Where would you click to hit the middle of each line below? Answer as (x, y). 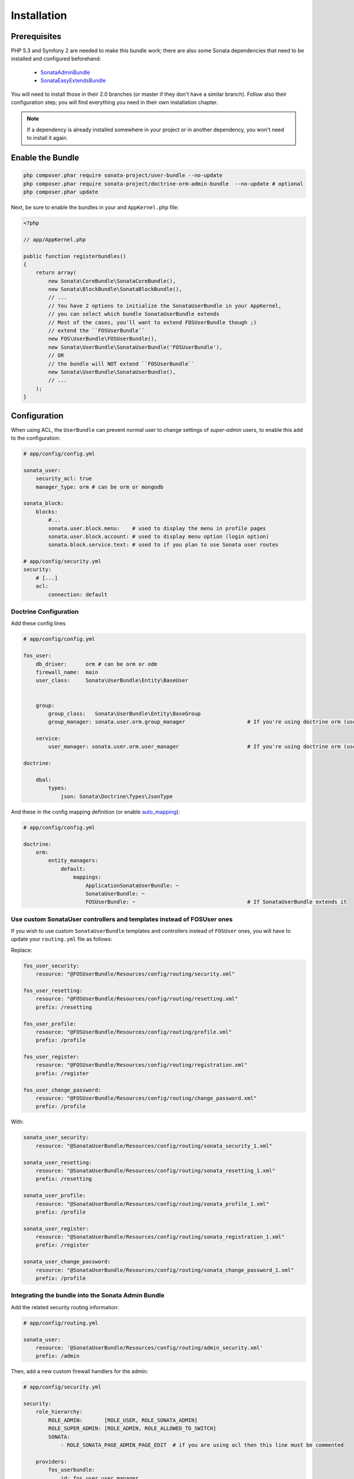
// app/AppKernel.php (55, 239)
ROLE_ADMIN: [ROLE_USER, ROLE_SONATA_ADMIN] (123, 1420)
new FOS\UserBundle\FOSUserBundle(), (103, 339)
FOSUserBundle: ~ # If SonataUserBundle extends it (217, 902)
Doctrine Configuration (45, 612)
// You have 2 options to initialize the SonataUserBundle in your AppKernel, (165, 306)
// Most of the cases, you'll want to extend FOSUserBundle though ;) (152, 322)
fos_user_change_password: (62, 1090)
